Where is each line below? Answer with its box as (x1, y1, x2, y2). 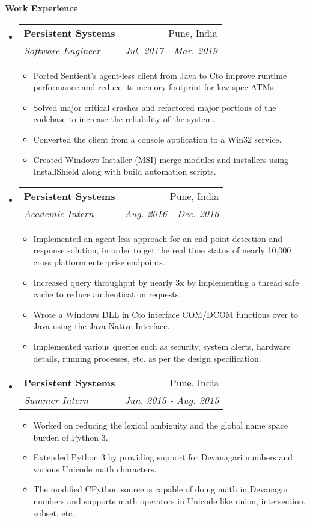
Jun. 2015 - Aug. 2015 (124, 393, 219, 407)
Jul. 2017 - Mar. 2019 (124, 43, 217, 57)
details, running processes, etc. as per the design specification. (33, 351, 261, 364)
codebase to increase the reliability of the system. (33, 113, 215, 125)
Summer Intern (23, 393, 88, 407)
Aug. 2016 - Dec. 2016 (124, 206, 219, 220)
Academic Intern (23, 206, 94, 220)
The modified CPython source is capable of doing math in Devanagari (33, 483, 291, 495)
